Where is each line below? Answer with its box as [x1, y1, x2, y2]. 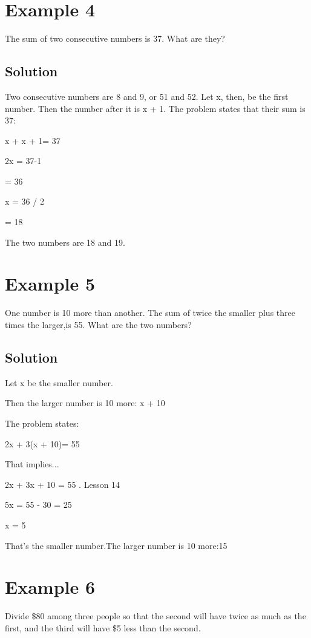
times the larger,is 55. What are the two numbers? [5, 318, 192, 331]
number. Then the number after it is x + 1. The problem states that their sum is [5, 102, 306, 114]
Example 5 [5, 271, 96, 296]
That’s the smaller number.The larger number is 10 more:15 [5, 539, 228, 551]
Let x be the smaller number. [5, 376, 113, 389]
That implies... [5, 458, 59, 470]
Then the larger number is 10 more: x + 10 [5, 396, 165, 409]
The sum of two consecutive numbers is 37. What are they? [5, 32, 225, 45]
